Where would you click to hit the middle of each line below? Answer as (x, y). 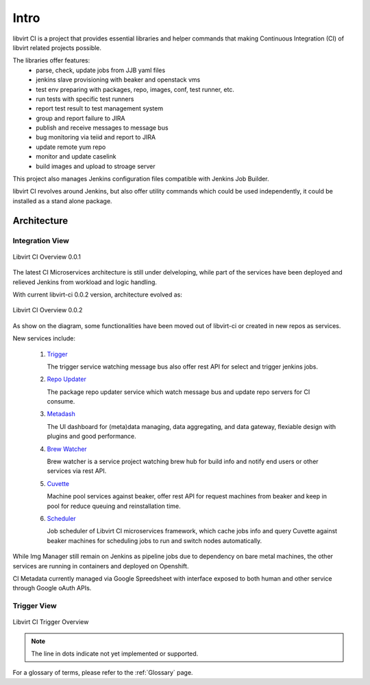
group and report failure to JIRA (81, 118)
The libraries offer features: (51, 60)
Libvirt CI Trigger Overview (51, 622)
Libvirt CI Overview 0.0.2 (48, 310)
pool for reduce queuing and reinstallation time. (114, 506)
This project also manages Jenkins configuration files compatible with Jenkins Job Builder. (141, 179)
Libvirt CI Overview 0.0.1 (47, 257)
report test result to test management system (100, 108)
